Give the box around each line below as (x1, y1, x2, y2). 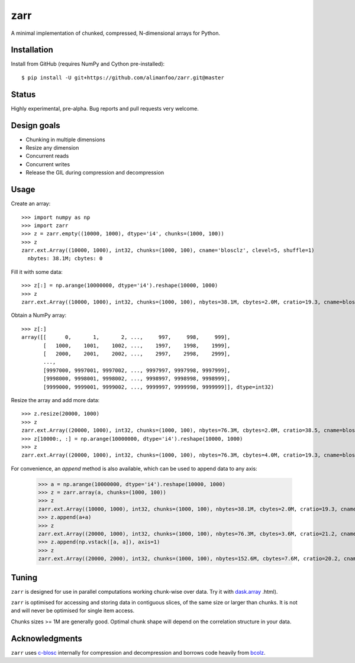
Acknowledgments (11, 633, 83, 643)
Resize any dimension (25, 144, 79, 151)
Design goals (11, 120, 60, 130)
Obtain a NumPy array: (11, 312, 67, 319)
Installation (11, 45, 53, 55)
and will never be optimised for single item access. (11, 607, 135, 615)
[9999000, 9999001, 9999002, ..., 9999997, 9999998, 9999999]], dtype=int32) (43, 383, 275, 390)
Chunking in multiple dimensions (25, 136, 106, 143)
